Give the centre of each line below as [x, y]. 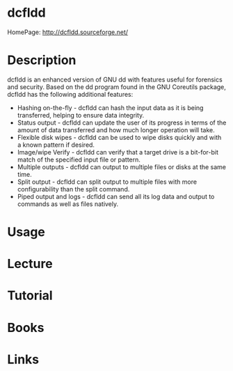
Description [42, 60]
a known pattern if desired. [56, 145]
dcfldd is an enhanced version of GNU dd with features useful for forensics [115, 79]
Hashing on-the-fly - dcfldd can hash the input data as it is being [110, 108]
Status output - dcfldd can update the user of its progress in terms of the [122, 123]
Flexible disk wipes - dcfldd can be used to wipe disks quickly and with [119, 137]
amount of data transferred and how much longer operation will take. [116, 129]
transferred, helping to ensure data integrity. [81, 115]
